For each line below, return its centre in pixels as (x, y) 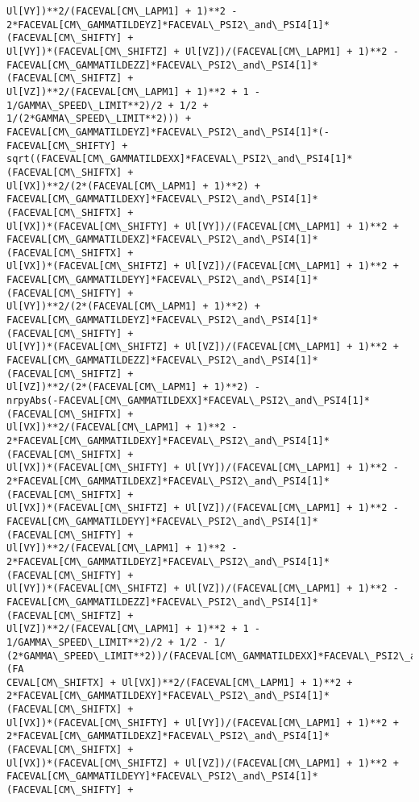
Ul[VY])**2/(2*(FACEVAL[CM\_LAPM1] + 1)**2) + (133, 307)
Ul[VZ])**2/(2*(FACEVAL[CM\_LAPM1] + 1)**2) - (133, 387)
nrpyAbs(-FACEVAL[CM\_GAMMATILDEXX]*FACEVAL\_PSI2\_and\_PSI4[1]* (189, 401)
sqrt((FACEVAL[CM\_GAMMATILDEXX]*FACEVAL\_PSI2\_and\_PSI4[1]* (180, 159)
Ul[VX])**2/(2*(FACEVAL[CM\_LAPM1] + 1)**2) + (133, 186)
